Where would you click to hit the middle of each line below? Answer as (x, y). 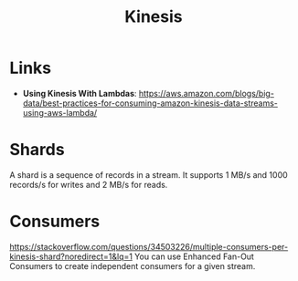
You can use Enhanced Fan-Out (194, 256)
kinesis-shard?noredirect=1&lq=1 (71, 256)
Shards (37, 150)
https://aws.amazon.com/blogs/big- (206, 93)
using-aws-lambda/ (60, 112)
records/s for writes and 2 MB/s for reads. (89, 184)
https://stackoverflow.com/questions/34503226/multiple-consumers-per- (149, 246)
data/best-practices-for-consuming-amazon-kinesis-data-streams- (150, 103)
